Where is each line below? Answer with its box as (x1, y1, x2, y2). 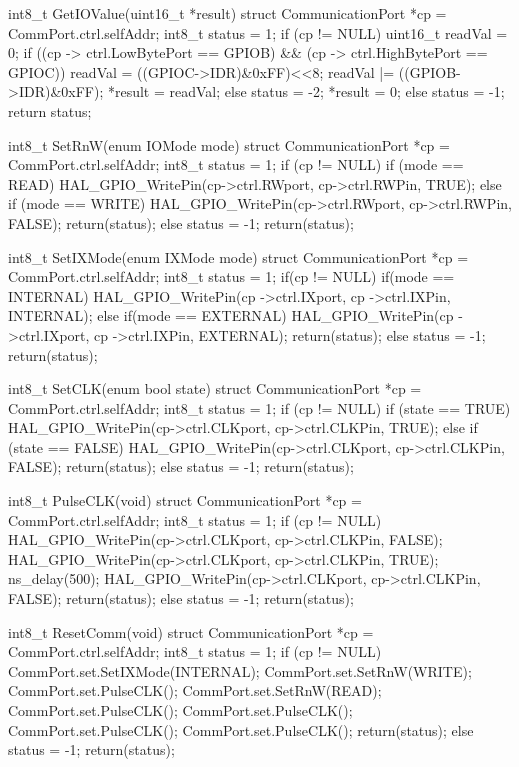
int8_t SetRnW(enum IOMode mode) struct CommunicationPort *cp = (8, 134, 450, 155)
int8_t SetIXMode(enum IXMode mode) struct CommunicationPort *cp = (8, 246, 469, 267)
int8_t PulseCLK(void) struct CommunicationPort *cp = (8, 490, 362, 511)
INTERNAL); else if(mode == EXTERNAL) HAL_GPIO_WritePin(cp (8, 305, 454, 326)
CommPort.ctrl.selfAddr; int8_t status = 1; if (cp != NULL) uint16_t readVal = (8, 22, 508, 43)
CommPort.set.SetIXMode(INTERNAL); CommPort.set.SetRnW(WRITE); (8, 660, 472, 681)
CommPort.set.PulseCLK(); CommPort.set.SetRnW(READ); (8, 680, 382, 701)
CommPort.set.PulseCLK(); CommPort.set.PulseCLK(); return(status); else (8, 719, 474, 740)
